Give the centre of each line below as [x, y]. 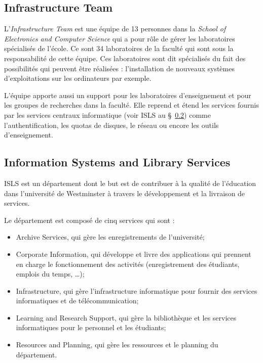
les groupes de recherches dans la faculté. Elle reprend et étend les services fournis [131, 105]
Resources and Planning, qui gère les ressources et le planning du [117, 345]
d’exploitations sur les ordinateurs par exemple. [78, 78]
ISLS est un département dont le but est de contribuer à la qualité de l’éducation [130, 183]
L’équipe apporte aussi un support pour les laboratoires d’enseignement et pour [128, 95]
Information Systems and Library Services [117, 162]
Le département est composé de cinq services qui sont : [89, 220]
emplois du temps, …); [50, 274]
